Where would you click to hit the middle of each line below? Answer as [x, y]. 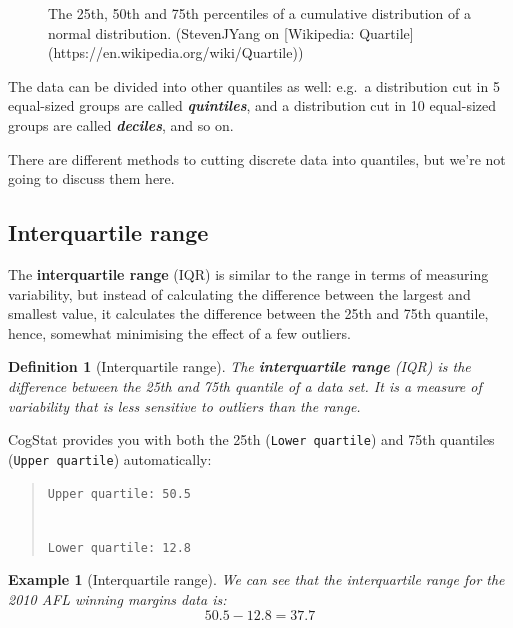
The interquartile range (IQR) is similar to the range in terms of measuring [248, 273]
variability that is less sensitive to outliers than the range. [184, 405]
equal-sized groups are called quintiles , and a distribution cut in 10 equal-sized [252, 105]
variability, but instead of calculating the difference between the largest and [239, 293]
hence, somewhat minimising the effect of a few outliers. [179, 332]
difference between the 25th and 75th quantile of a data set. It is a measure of [245, 385]
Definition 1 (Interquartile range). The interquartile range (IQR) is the [239, 366]
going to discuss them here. [91, 178]
